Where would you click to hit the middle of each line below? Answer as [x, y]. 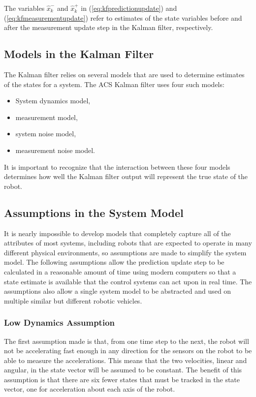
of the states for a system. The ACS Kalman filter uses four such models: [114, 84]
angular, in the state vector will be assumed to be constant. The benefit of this [123, 370]
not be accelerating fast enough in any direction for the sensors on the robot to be [128, 351]
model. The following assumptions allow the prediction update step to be [114, 262]
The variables [24, 8]
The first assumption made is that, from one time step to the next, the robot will [127, 341]
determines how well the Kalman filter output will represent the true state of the [126, 176]
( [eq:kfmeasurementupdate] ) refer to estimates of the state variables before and [123, 17]
